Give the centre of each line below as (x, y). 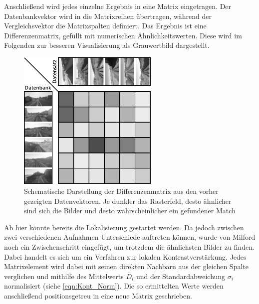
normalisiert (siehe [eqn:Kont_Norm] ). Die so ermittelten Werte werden (114, 286)
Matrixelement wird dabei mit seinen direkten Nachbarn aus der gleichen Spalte (126, 266)
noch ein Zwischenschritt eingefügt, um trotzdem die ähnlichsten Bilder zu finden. (129, 246)
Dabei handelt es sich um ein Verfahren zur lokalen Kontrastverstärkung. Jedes (125, 256)
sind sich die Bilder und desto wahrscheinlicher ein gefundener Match (130, 211)
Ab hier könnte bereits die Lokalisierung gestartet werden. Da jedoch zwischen (124, 227)
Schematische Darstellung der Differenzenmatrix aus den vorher (121, 191)
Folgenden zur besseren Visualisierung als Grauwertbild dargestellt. (107, 45)
